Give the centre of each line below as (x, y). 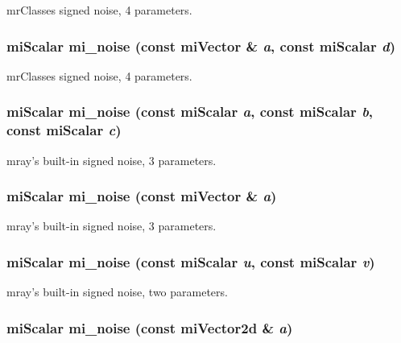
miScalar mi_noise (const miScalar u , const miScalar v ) (191, 261)
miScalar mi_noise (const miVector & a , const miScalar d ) (201, 45)
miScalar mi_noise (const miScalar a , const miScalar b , (190, 112)
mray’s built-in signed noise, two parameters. (117, 292)
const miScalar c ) (64, 130)
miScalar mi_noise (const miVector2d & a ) (150, 327)
